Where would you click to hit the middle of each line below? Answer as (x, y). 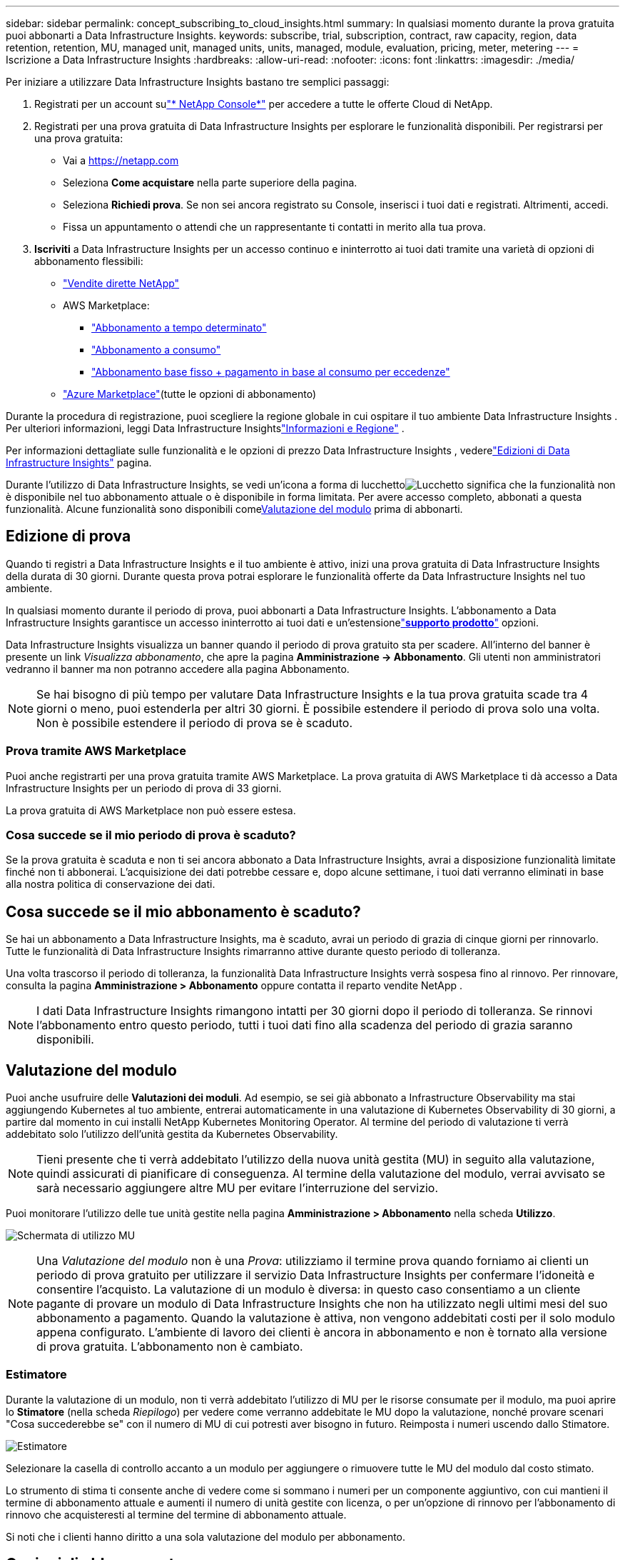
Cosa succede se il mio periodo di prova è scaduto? (151, 835)
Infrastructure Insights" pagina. (79, 462)
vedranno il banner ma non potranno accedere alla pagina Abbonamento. (178, 669)
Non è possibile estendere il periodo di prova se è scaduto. (195, 722)
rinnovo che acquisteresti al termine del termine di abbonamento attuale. (176, 1514)
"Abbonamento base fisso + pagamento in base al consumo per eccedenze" (271, 372)
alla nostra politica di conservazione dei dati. (111, 884)
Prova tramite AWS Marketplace (96, 751)
